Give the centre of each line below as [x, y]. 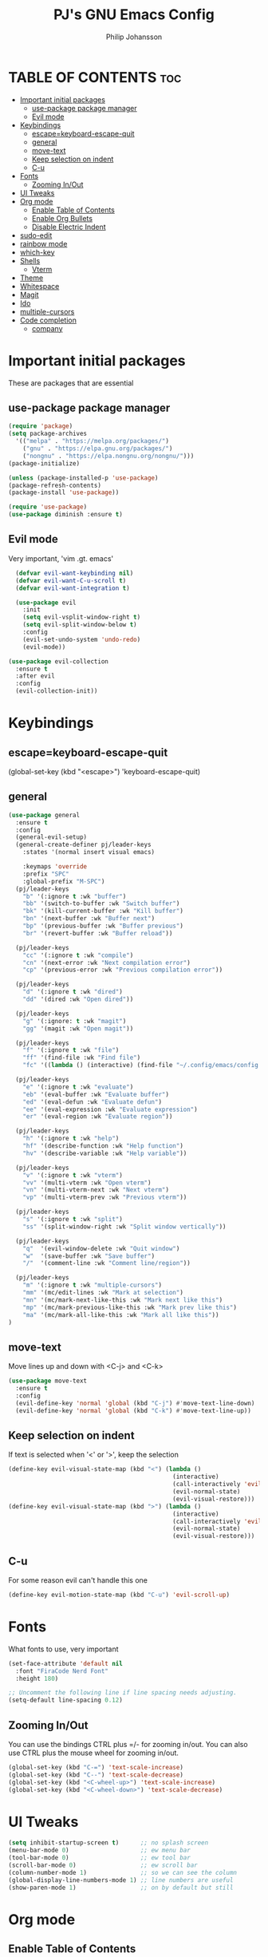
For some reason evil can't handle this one [78, 1580]
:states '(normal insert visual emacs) [89, 852]
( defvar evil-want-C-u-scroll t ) [71, 580]
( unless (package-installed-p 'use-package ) [83, 478]
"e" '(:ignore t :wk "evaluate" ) [78, 1087]
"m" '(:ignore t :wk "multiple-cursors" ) [92, 1285]
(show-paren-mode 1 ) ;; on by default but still [121, 1888]
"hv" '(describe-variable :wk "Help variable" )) [105, 1153]
